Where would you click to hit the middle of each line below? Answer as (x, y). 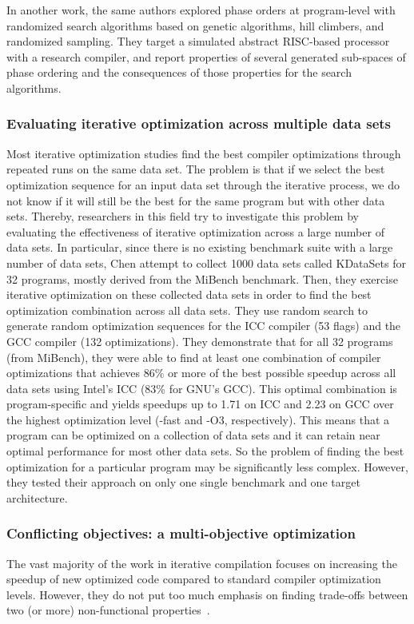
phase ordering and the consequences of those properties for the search (179, 72)
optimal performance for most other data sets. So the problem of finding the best (205, 451)
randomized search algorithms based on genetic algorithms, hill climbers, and (195, 25)
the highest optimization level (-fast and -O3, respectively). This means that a (198, 419)
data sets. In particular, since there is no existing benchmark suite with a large (200, 247)
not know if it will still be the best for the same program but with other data (196, 200)
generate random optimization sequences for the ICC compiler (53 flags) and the (204, 326)
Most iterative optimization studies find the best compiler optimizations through (204, 153)
